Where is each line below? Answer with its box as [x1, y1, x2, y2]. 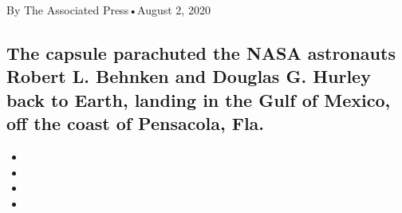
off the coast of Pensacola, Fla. [6, 111, 265, 136]
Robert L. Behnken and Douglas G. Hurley [6, 64, 371, 89]
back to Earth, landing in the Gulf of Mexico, [6, 87, 391, 112]
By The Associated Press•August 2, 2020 [6, 2, 211, 18]
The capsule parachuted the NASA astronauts [6, 40, 396, 65]
